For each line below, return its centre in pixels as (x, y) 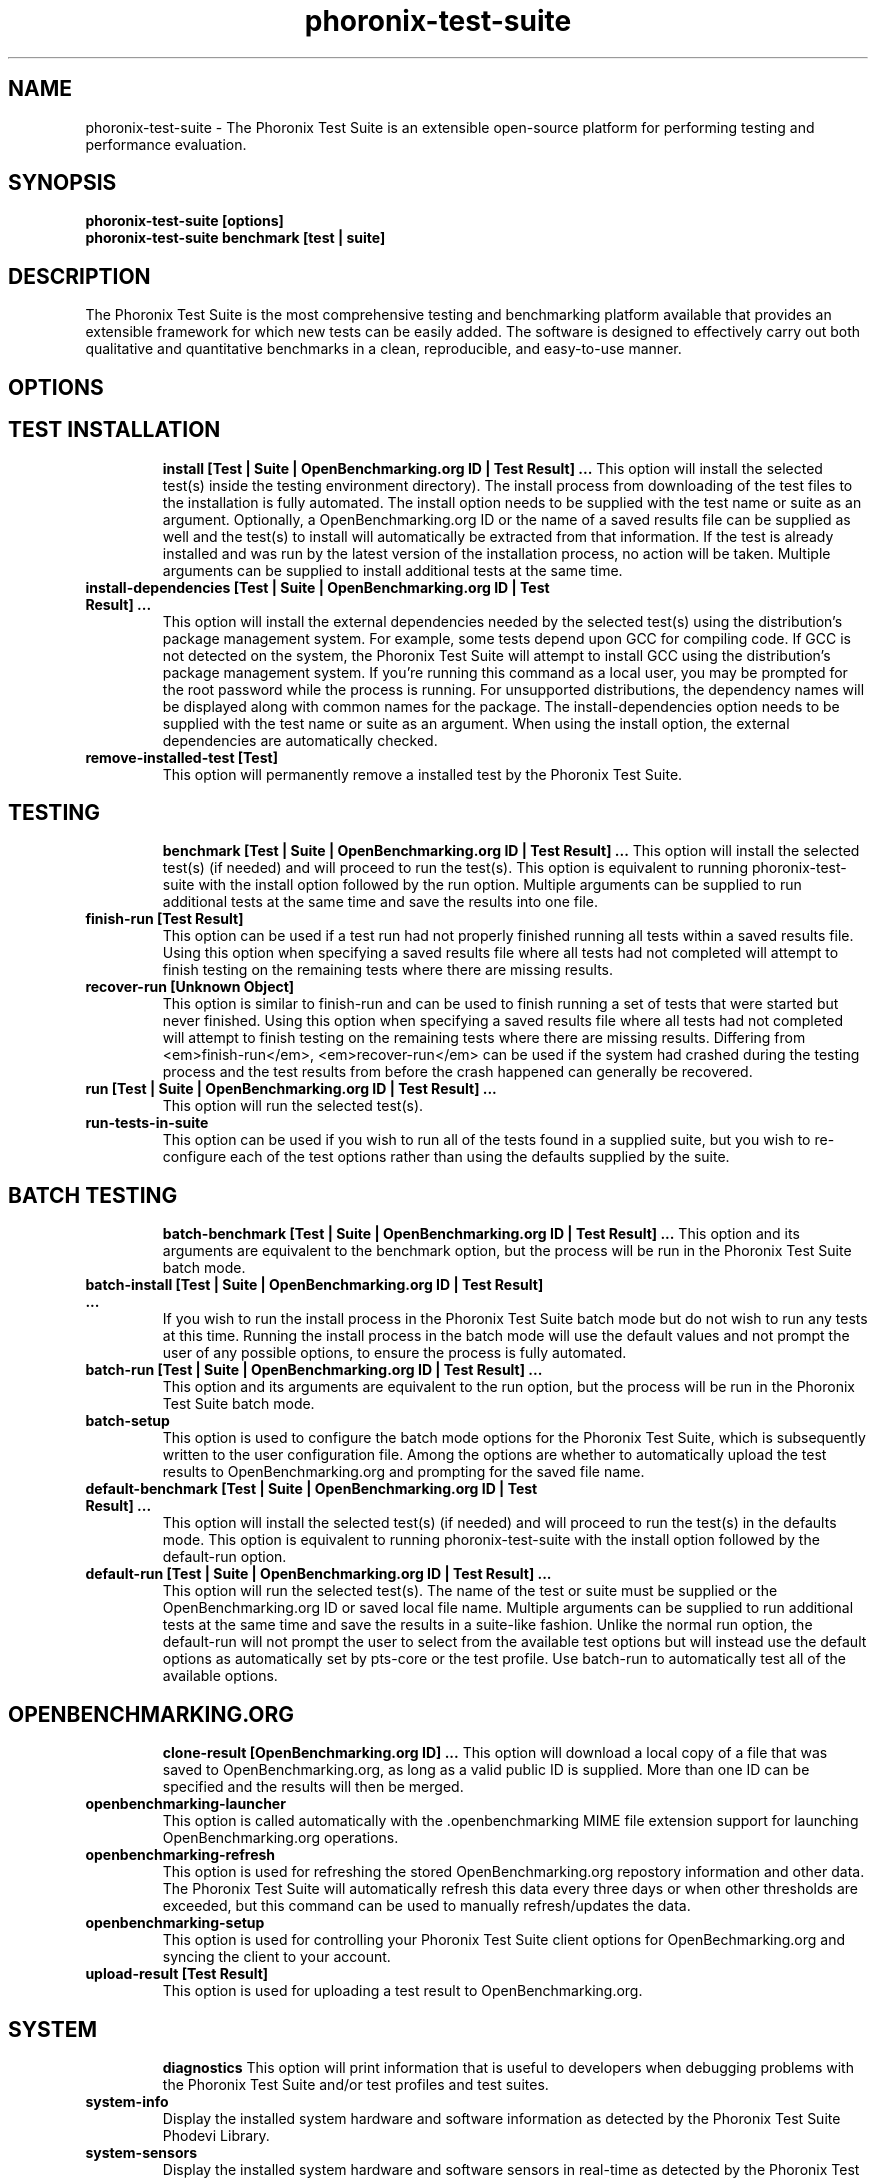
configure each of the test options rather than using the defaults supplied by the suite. (446, 1157)
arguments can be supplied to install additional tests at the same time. (392, 570)
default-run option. (224, 1557)
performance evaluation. (166, 144)
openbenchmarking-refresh (180, 1855)
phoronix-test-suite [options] (184, 221)
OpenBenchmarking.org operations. (280, 1838)
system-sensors (141, 2152)
